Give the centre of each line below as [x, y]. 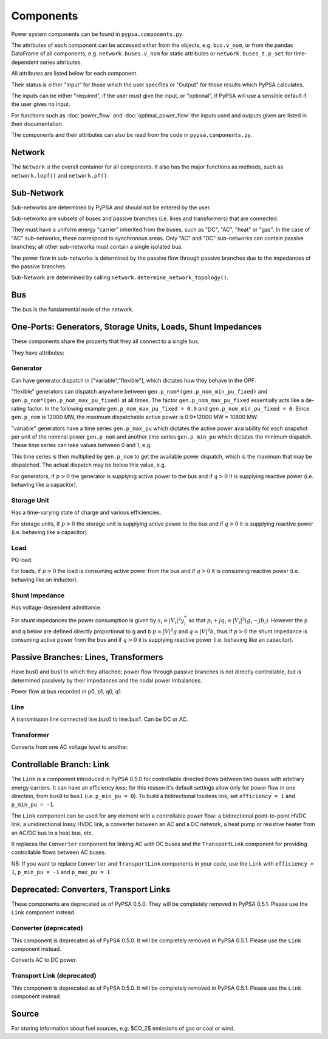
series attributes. [61, 62]
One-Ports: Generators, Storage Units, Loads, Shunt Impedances [137, 327]
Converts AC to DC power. [44, 960]
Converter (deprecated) [47, 928]
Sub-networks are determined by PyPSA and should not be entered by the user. [111, 207]
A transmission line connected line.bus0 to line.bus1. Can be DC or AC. [100, 719]
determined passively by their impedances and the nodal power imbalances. [107, 680]
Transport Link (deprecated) [54, 976]
